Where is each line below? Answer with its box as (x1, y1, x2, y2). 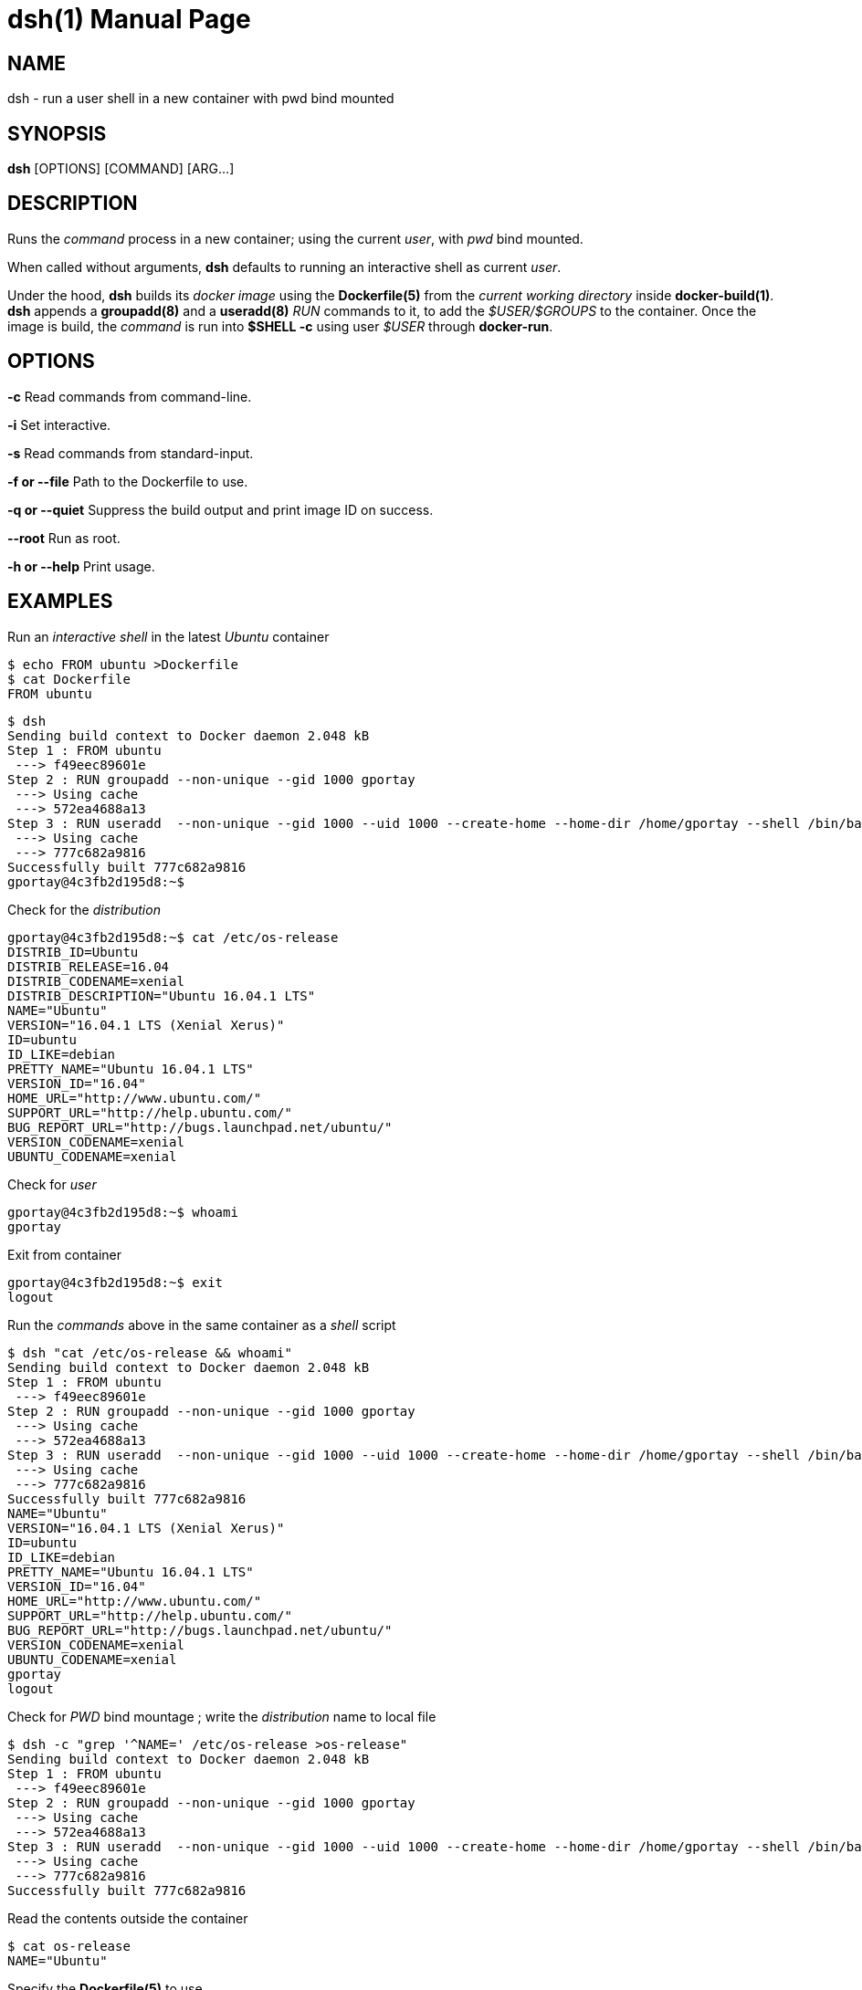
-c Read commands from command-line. (7, 388, 252, 404)
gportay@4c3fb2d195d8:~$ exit (7, 1274, 224, 1290)
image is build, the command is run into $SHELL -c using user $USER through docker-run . (7, 318, 553, 334)
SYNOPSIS (7, 121, 107, 145)
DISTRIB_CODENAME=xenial (7, 973, 184, 989)
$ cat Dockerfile (7, 671, 131, 686)
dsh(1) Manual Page (7, 4, 251, 35)
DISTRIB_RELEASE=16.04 (7, 958, 170, 974)
